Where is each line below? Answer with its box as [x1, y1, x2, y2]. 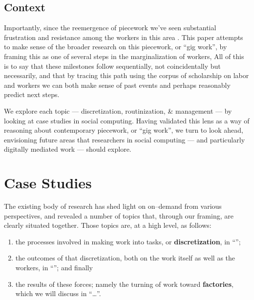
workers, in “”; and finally [15, 262, 93, 273]
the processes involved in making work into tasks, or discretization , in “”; [15, 236, 241, 246]
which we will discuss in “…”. [15, 288, 101, 299]
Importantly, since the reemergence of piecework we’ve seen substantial [4, 22, 216, 33]
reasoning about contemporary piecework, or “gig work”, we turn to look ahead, [4, 125, 243, 135]
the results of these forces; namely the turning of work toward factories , [15, 279, 233, 289]
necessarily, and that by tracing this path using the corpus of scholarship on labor [4, 70, 249, 80]
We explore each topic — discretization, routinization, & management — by [4, 105, 232, 116]
